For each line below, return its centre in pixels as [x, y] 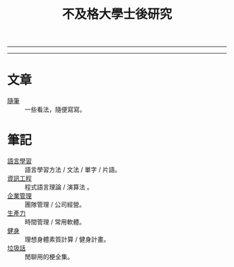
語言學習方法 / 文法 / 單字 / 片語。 [73, 170]
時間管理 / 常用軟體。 [55, 222]
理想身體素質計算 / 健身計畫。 [67, 239]
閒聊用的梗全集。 [49, 257]
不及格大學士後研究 [117, 14]
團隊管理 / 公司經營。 [55, 205]
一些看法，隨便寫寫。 [55, 109]
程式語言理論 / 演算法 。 [59, 187]
